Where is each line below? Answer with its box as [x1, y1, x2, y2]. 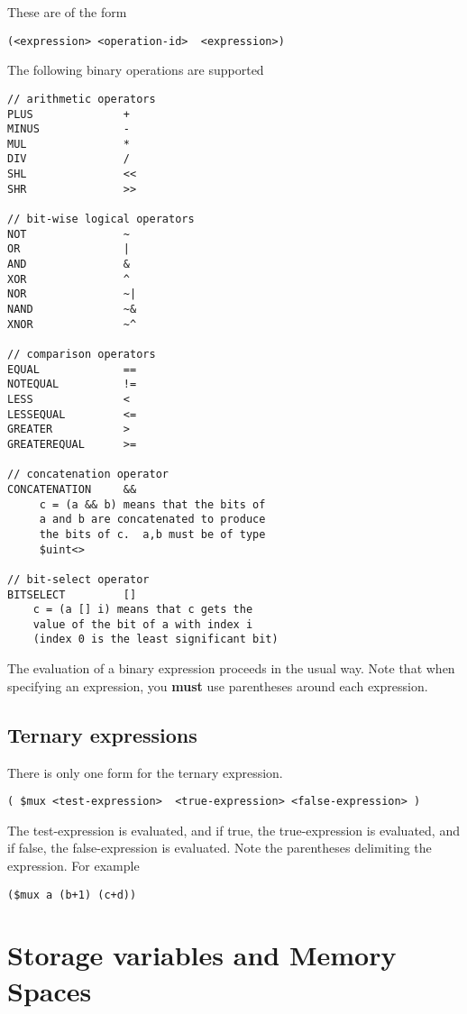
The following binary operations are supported [7, 60, 264, 79]
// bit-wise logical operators [7, 213, 195, 226]
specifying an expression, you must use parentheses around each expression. [7, 676, 428, 695]
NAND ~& [7, 303, 137, 316]
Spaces [7, 972, 92, 1009]
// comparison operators [7, 348, 156, 361]
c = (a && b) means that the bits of [39, 498, 266, 511]
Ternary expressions [7, 720, 197, 748]
